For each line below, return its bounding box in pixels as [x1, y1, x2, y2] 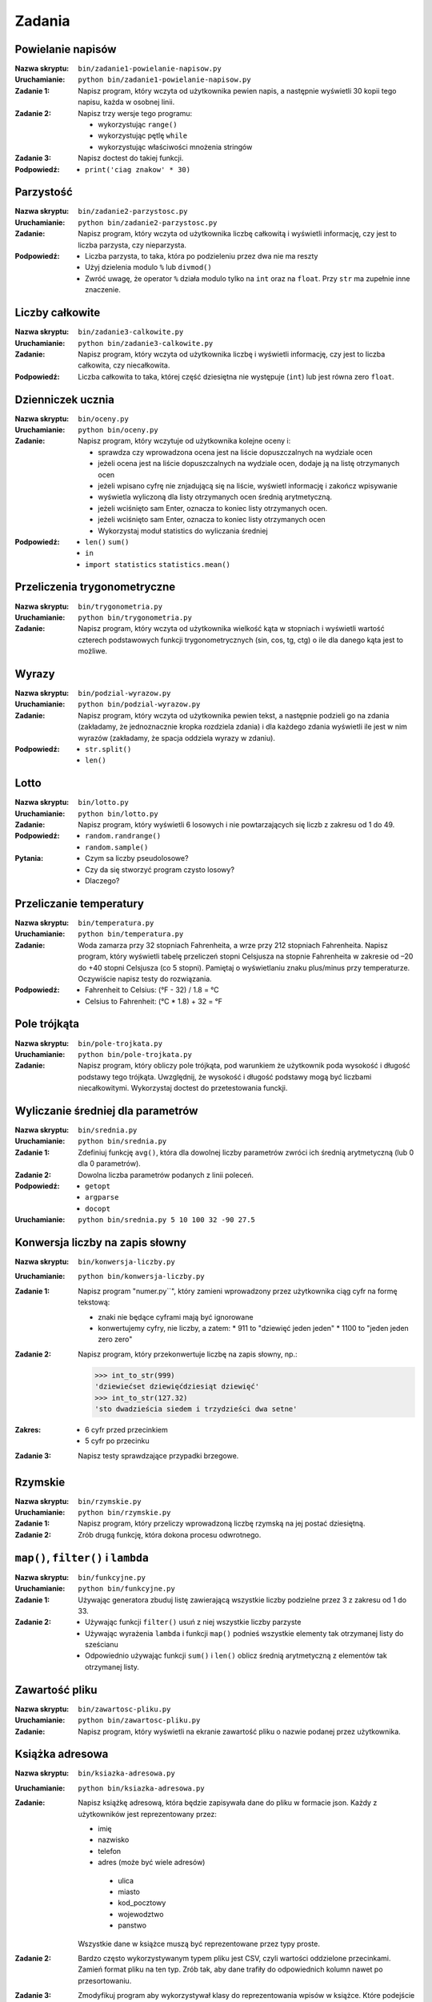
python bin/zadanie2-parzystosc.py [78, 218, 218, 227]
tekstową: [78, 1297, 110, 1307]
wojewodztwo [118, 1909, 164, 1919]
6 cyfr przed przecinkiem [85, 1425, 168, 1434]
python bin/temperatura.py [78, 930, 184, 939]
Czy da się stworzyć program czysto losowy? [85, 865, 235, 874]
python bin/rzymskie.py [78, 1508, 171, 1518]
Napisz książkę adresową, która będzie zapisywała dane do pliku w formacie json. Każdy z [78, 1798, 378, 1807]
